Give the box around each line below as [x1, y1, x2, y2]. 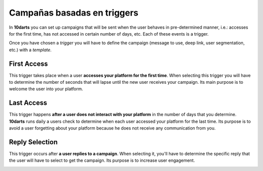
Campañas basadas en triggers [9, 7, 139, 18]
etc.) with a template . [9, 47, 52, 53]
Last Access [9, 99, 47, 107]
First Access [9, 59, 48, 68]
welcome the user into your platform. [9, 86, 83, 92]
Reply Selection [9, 138, 58, 146]
